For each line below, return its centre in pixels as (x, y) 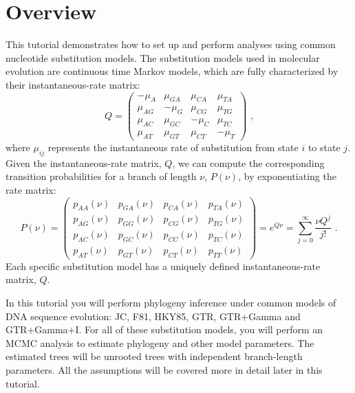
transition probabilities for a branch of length (101, 176)
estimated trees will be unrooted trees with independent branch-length (154, 356)
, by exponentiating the (287, 176)
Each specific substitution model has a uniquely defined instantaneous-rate (163, 266)
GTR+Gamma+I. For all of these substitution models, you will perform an (164, 329)
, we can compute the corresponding (248, 162)
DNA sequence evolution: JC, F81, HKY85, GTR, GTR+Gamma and (153, 316)
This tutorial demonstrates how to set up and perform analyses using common (171, 44)
